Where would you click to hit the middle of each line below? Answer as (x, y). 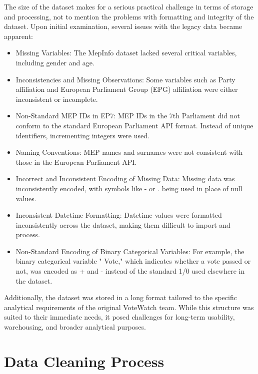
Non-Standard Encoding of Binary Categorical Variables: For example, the (130, 251)
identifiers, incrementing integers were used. (82, 135)
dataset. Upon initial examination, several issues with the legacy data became (123, 26)
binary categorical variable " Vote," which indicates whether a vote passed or (133, 261)
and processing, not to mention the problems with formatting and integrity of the (129, 16)
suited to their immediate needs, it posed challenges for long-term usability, (119, 317)
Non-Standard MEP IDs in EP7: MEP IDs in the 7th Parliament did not (128, 116)
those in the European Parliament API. (76, 162)
